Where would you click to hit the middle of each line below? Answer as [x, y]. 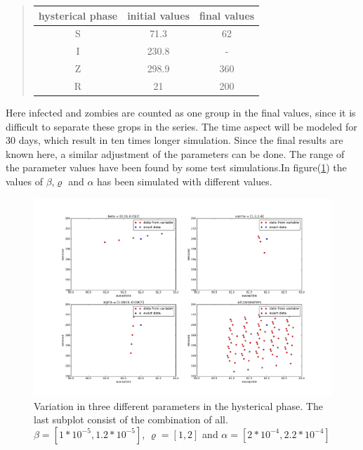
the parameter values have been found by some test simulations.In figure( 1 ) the [176, 167]
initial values [158, 15]
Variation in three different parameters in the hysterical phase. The [178, 405]
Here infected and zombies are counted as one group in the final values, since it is [181, 112]
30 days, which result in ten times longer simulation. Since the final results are [174, 140]
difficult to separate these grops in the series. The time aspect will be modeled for [181, 126]
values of [24, 181]
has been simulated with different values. [185, 181]
